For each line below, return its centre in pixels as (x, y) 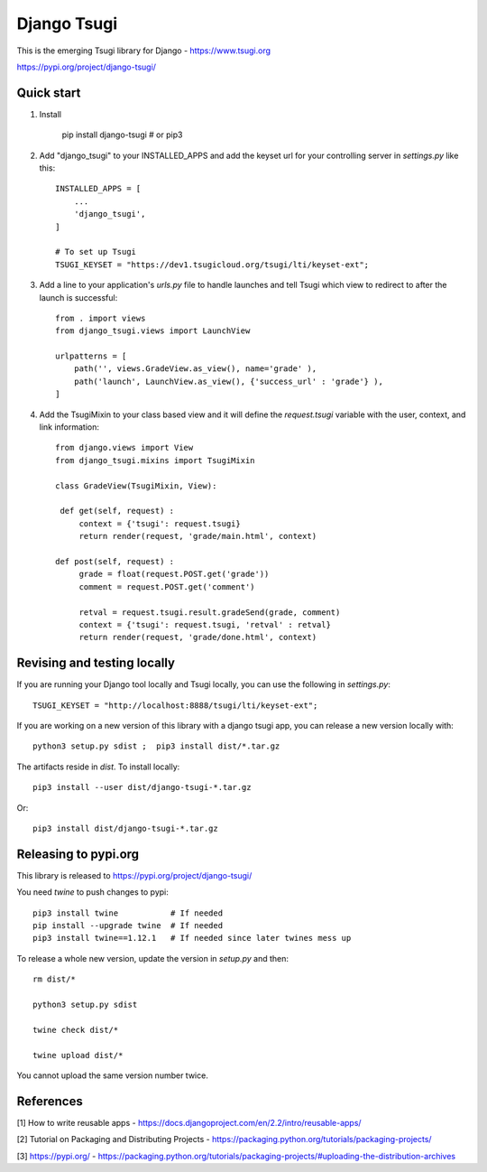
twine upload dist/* (78, 1055)
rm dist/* (54, 979)
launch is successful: (78, 297)
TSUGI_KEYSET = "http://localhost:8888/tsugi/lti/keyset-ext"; (175, 705)
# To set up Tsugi (96, 252)
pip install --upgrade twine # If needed (128, 926)
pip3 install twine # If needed (128, 913)
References (50, 1101)
